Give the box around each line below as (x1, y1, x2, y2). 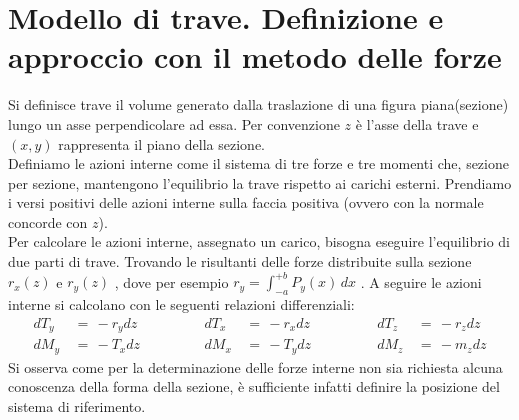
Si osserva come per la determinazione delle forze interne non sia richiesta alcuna (8, 356, 503, 377)
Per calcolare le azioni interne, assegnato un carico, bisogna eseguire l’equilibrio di (8, 231, 511, 252)
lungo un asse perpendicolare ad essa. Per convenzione (8, 113, 340, 134)
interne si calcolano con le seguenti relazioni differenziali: (8, 293, 355, 314)
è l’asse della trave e (355, 113, 479, 134)
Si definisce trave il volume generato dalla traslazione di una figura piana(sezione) (8, 94, 509, 115)
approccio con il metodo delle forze (8, 36, 502, 77)
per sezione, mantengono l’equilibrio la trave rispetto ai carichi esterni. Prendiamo (8, 172, 512, 193)
